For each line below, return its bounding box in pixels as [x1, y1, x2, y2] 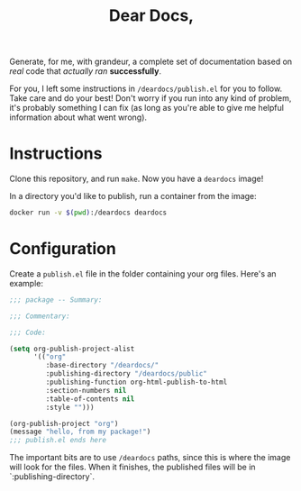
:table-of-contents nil [45, 394, 135, 404]
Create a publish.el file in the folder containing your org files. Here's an [9, 268, 277, 279]
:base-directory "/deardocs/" [45, 361, 160, 370]
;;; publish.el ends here [9, 436, 106, 445]
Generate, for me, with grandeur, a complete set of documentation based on [9, 56, 293, 68]
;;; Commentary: [9, 312, 70, 321]
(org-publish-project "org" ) [9, 419, 119, 428]
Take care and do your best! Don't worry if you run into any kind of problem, [9, 93, 292, 104]
